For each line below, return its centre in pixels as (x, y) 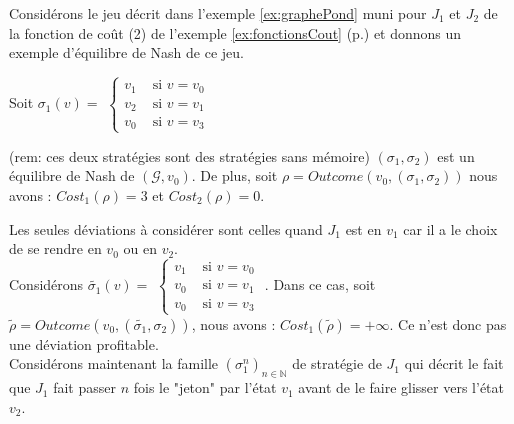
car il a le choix (450, 228)
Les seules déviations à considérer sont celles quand (166, 228)
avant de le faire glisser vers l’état (401, 387)
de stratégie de (337, 363)
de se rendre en (55, 248)
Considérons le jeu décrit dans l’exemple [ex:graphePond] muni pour (218, 13)
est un (456, 155)
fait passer (84, 387)
